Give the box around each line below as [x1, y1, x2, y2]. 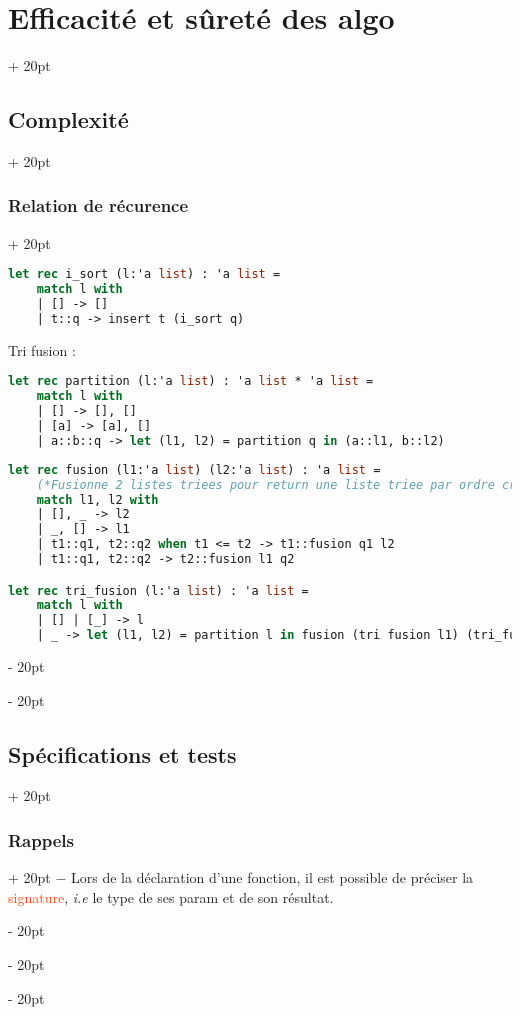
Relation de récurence [8, 193, 189, 218]
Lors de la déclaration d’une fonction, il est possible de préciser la [71, 867, 474, 888]
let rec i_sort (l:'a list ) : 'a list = [8, 267, 281, 282]
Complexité [8, 104, 129, 135]
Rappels [8, 827, 74, 852]
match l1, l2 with [36, 492, 159, 507]
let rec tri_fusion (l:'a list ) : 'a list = [8, 583, 309, 598]
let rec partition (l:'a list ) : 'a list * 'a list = [8, 374, 374, 389]
